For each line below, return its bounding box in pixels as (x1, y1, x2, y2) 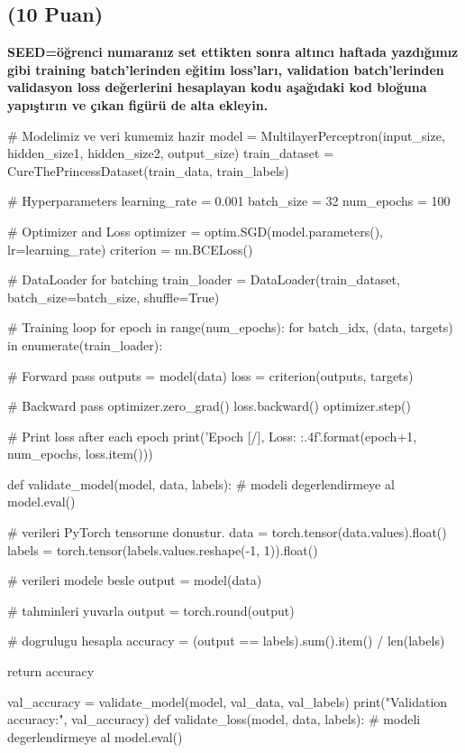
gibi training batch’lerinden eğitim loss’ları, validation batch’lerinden (7, 60, 444, 79)
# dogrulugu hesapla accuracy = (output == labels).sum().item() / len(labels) (7, 631, 445, 650)
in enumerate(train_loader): (7, 335, 163, 354)
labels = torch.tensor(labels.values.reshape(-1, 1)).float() (7, 540, 318, 559)
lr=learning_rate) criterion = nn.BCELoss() (7, 239, 253, 258)
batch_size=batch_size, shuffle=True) (7, 287, 220, 306)
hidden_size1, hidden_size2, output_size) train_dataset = (7, 144, 334, 163)
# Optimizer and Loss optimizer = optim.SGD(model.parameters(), (7, 221, 383, 240)
